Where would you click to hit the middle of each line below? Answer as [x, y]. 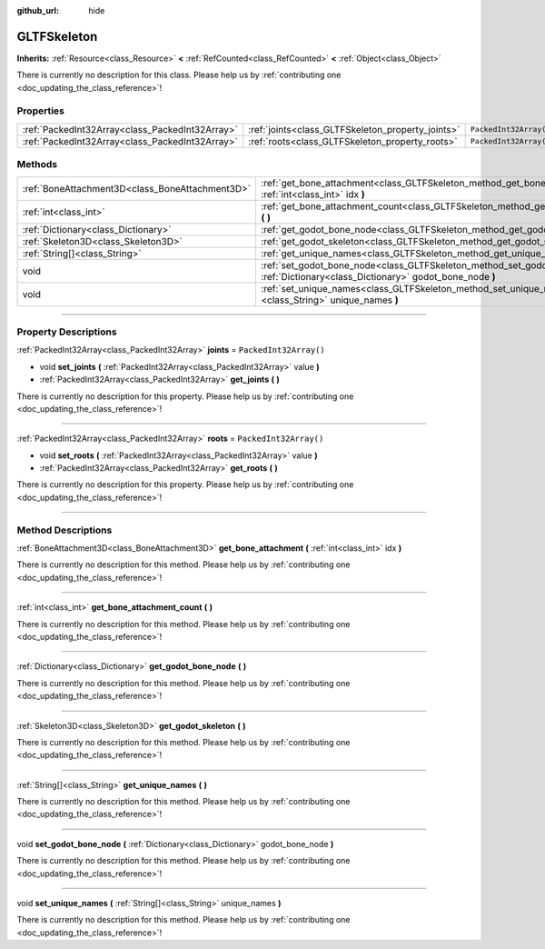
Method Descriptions [64, 530]
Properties [41, 111]
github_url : [38, 10]
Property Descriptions [67, 332]
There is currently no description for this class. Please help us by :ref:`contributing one [179, 75]
